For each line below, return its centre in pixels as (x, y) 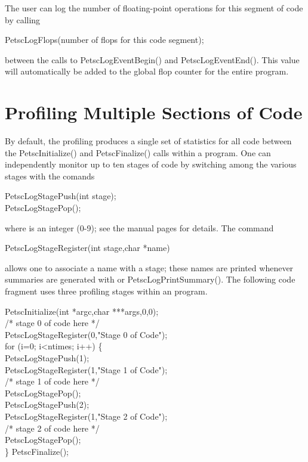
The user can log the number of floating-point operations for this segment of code (154, 8)
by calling (23, 19)
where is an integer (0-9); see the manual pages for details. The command (139, 227)
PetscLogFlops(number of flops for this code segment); (104, 40)
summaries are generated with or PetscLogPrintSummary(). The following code (150, 279)
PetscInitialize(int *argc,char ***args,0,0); (82, 311)
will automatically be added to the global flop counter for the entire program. (147, 71)
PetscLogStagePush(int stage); (61, 196)
